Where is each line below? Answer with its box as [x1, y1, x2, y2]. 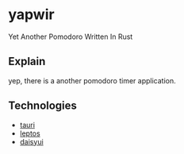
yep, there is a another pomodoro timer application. [8, 75, 176, 85]
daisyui [19, 137, 44, 146]
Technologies [8, 99, 78, 113]
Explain [8, 55, 46, 68]
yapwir [8, 6, 55, 24]
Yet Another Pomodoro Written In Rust [8, 32, 133, 41]
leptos [19, 129, 41, 138]
